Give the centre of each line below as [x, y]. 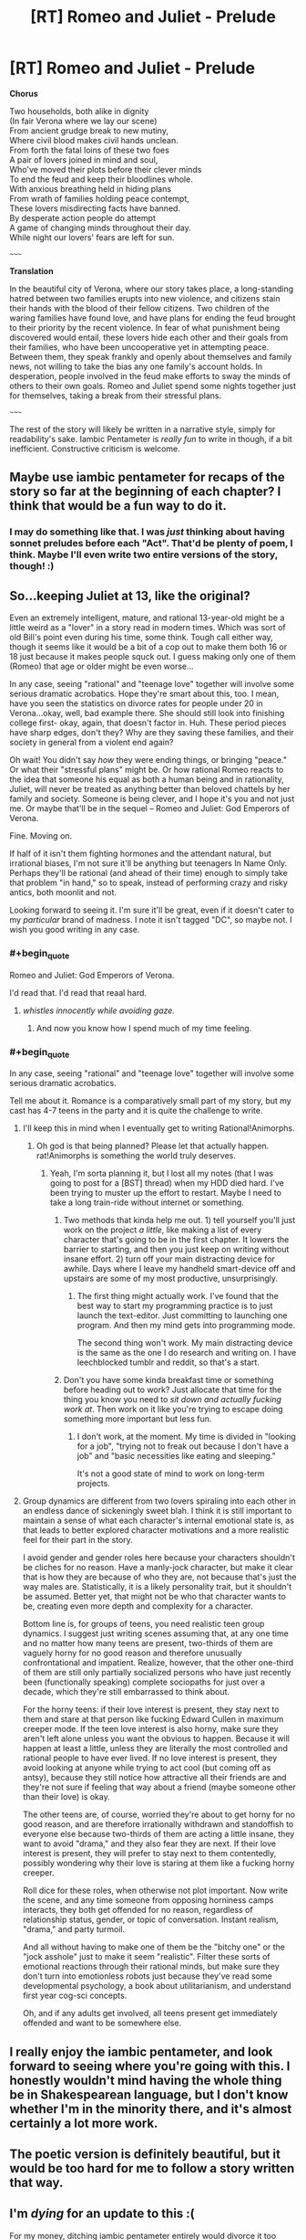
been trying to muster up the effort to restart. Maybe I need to [166, 1193]
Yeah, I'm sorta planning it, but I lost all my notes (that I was [162, 1173]
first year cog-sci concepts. [75, 1996]
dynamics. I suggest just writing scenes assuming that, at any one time [155, 1633]
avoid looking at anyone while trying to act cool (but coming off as [147, 1768]
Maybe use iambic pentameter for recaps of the [147, 477]
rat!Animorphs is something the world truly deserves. [136, 1156]
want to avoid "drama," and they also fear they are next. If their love [149, 1844]
